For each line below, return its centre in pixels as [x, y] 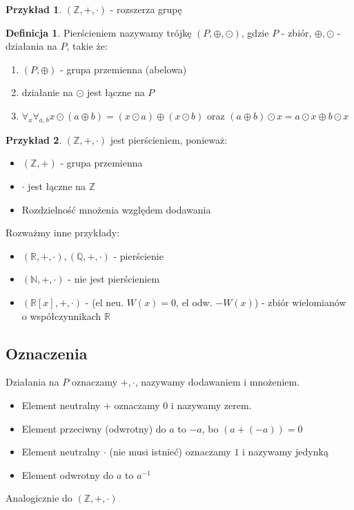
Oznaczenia [47, 353]
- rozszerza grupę [146, 9]
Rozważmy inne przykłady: [63, 233]
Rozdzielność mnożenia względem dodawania [116, 209]
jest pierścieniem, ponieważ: [169, 139]
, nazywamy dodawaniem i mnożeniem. [217, 382]
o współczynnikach [61, 315]
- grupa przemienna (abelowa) [124, 69]
